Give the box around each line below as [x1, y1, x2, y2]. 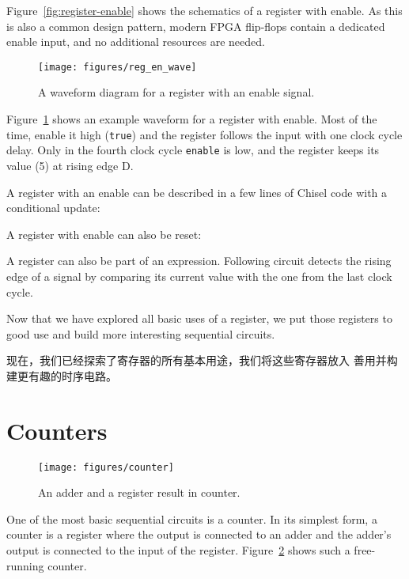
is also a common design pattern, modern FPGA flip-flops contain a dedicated [6, 17, 385, 34]
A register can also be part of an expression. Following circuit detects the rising [6, 252, 392, 269]
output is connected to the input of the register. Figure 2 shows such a [6, 542, 350, 558]
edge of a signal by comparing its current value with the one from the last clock [6, 267, 392, 284]
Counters [6, 414, 108, 446]
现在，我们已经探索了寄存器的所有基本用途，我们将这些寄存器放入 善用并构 [6, 352, 398, 369]
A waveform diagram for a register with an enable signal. [38, 84, 315, 100]
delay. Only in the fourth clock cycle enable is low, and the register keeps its [6, 142, 380, 158]
